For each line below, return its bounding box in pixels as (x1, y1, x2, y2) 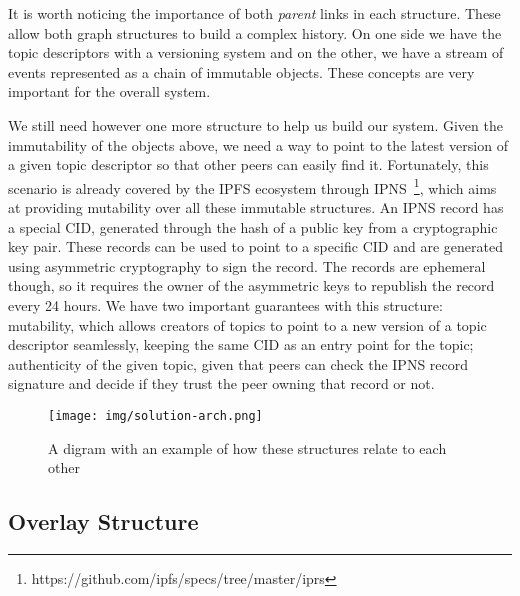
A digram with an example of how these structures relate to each (48, 437, 447, 458)
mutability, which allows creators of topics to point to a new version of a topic (8, 314, 487, 335)
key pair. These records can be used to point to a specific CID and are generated (8, 236, 503, 257)
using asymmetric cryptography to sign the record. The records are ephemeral (8, 255, 486, 276)
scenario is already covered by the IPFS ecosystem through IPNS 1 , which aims (8, 174, 497, 198)
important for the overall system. (8, 81, 211, 102)
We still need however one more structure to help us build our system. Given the (8, 114, 503, 135)
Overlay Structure (8, 506, 199, 537)
